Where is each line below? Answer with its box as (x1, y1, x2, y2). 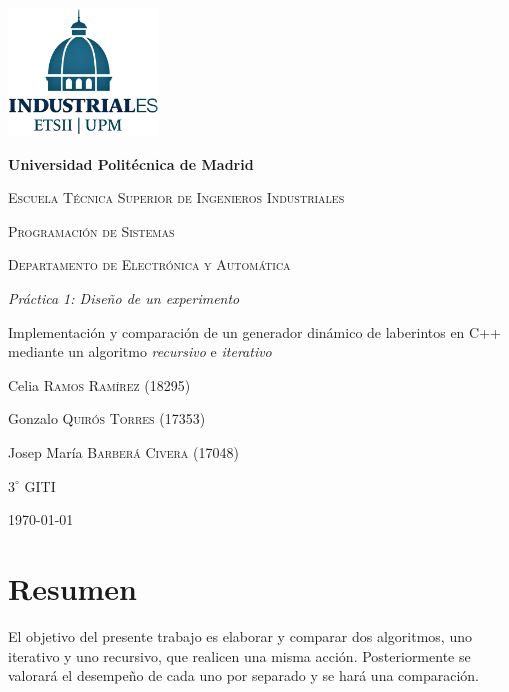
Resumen (8, 568, 137, 608)
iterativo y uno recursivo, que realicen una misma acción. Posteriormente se (8, 645, 471, 666)
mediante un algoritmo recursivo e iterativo (8, 341, 272, 362)
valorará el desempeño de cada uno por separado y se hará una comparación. (8, 665, 480, 686)
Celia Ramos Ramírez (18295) (8, 374, 191, 395)
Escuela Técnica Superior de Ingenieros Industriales (8, 187, 345, 208)
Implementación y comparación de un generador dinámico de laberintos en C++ (8, 321, 501, 342)
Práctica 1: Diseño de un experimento (8, 288, 240, 309)
